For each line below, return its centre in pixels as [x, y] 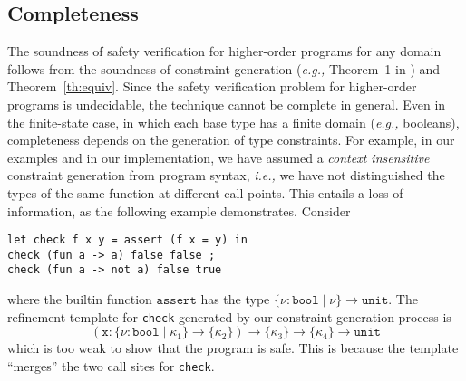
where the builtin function [80, 299]
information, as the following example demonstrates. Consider [179, 210]
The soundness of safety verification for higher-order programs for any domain [224, 51]
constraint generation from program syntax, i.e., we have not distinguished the [226, 175]
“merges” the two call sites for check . [111, 365]
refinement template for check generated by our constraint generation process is [229, 316]
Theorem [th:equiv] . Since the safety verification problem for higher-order [212, 86]
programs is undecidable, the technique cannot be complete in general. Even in [227, 104]
